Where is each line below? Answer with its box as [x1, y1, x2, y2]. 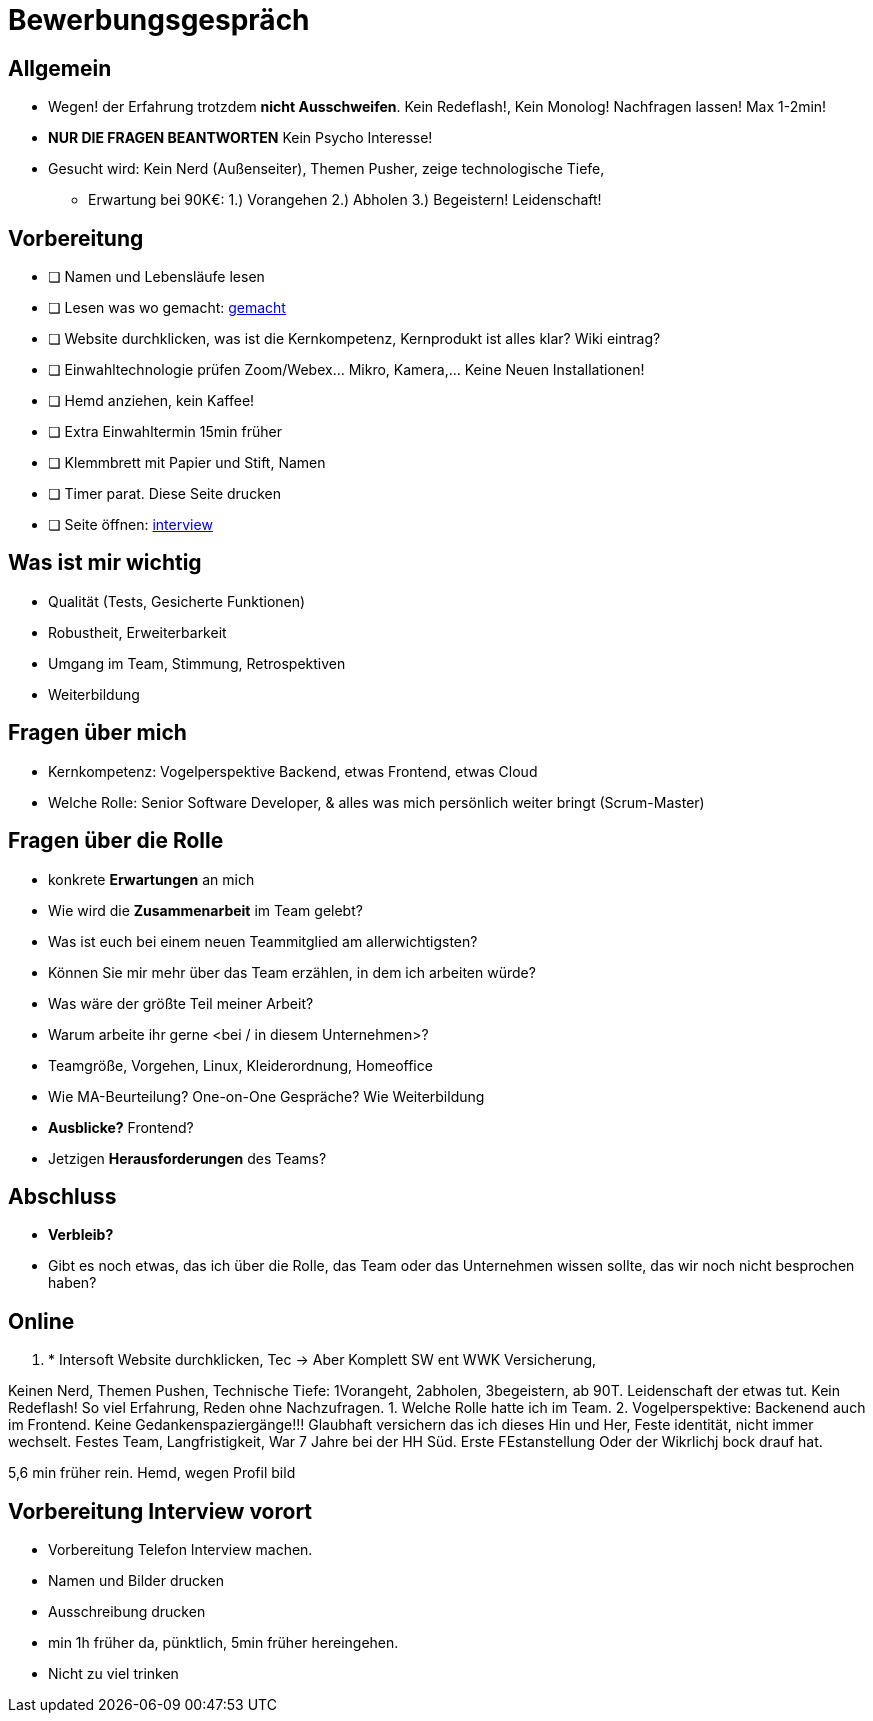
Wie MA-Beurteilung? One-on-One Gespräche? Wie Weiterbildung [48, 1087, 485, 1105]
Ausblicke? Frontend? [48, 1118, 194, 1136]
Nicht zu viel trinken [48, 1665, 179, 1683]
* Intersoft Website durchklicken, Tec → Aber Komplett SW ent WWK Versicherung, [48, 1351, 597, 1369]
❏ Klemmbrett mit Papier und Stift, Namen [48, 454, 326, 472]
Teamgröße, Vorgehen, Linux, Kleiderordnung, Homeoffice [48, 1056, 433, 1074]
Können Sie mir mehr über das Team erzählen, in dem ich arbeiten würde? [48, 963, 536, 981]
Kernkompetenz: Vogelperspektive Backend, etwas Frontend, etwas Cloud [48, 762, 538, 780]
